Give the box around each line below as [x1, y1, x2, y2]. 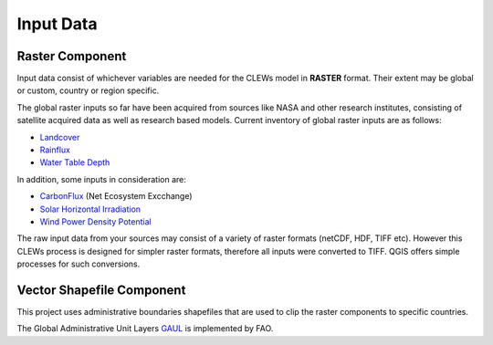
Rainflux [39, 144, 70, 155]
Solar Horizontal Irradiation [39, 204, 142, 214]
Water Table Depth [39, 157, 110, 168]
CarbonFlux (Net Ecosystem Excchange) [39, 191, 193, 202]
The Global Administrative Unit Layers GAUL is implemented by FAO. [16, 323, 274, 334]
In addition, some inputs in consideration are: [16, 173, 186, 184]
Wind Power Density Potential [39, 215, 152, 227]
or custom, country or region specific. [16, 85, 160, 96]
